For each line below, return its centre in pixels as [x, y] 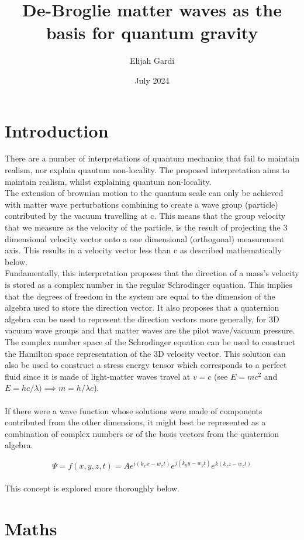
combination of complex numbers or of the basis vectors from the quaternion [142, 433]
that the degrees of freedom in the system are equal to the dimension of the [140, 296]
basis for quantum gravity [152, 32]
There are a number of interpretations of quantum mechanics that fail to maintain [152, 158]
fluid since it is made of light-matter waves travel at [98, 376]
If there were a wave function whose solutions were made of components [134, 410]
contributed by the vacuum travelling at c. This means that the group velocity [145, 216]
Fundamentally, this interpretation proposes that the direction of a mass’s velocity [152, 273]
